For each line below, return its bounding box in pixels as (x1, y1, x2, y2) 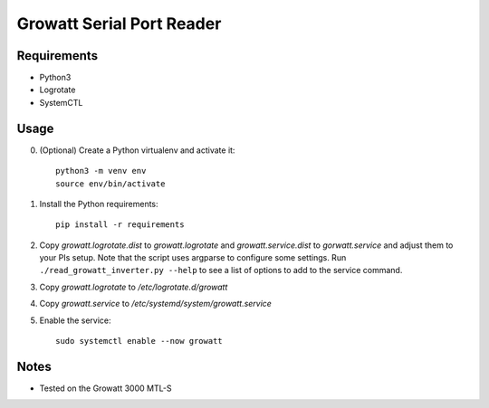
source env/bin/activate (55, 178, 166, 189)
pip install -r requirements (55, 220, 185, 230)
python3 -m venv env (55, 166, 147, 176)
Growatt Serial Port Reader (16, 14, 222, 33)
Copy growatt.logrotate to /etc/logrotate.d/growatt (39, 281, 228, 292)
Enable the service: (39, 315, 112, 326)
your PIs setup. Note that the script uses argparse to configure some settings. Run (39, 252, 347, 263)
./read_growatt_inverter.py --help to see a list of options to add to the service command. (39, 265, 403, 276)
